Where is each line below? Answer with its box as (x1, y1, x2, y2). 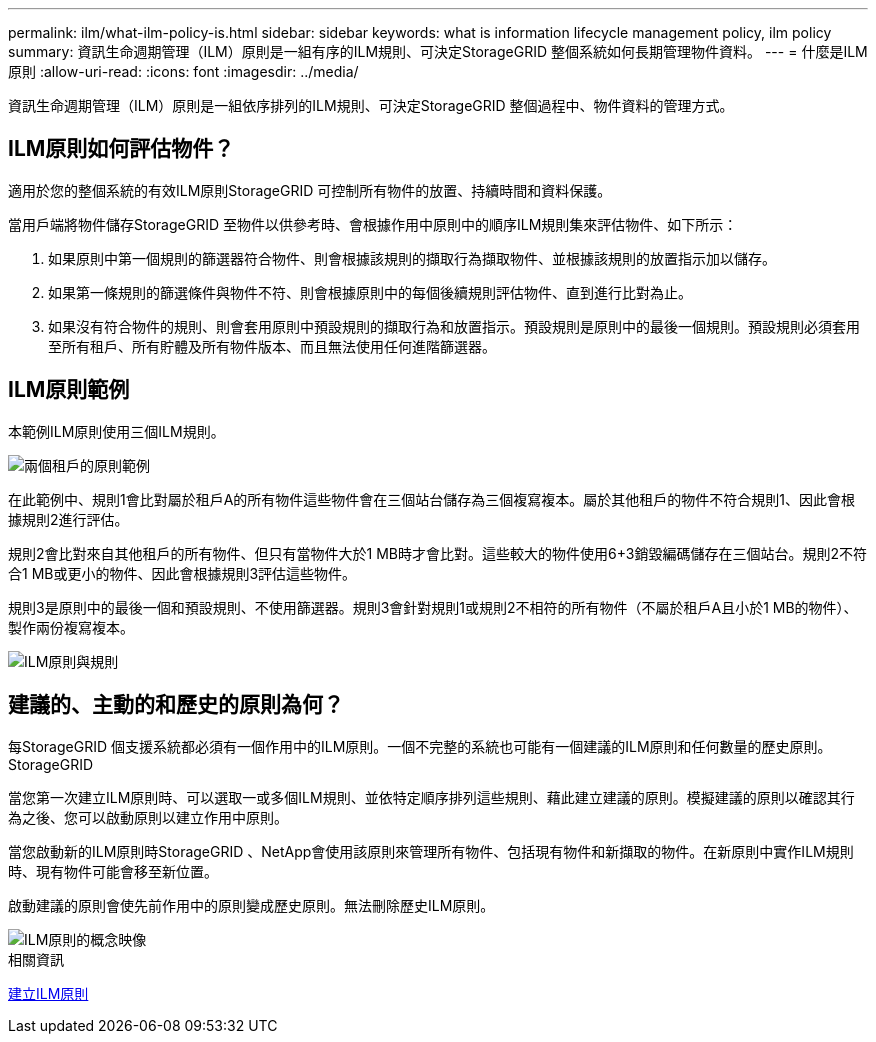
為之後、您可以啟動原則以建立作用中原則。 (8, 808, 288, 826)
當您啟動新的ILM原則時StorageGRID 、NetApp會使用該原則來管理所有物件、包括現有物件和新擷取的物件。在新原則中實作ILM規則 (8, 842, 854, 860)
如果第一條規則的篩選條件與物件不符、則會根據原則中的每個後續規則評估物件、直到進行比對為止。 (48, 283, 692, 301)
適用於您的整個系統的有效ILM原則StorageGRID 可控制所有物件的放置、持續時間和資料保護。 (8, 181, 612, 199)
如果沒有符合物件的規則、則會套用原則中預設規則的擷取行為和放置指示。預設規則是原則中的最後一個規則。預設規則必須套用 (48, 317, 860, 335)
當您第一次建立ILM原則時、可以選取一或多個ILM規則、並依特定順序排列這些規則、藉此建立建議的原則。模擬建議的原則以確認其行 (8, 788, 855, 806)
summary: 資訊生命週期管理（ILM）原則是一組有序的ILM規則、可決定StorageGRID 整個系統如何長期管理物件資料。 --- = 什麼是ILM (8, 43, 868, 60)
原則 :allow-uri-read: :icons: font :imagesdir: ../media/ (8, 63, 359, 80)
